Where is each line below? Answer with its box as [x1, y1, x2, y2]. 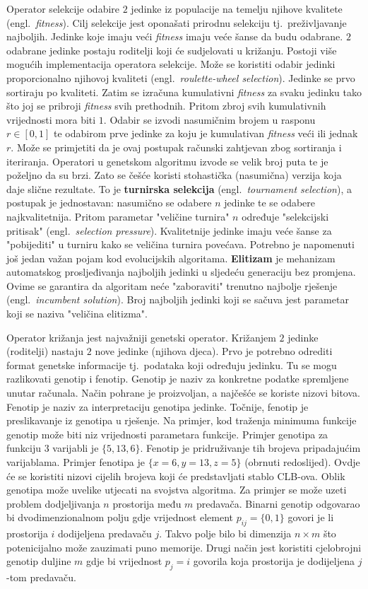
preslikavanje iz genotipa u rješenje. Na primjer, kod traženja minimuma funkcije [6, 413, 357, 428]
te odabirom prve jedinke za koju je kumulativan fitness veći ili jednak [53, 126, 358, 141]
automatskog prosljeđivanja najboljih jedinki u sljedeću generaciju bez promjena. [6, 264, 356, 279]
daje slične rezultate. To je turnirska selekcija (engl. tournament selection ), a [6, 181, 352, 196]
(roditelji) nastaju [6, 344, 84, 358]
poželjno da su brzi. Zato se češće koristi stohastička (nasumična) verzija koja [6, 168, 342, 182]
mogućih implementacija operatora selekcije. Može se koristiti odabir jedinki [6, 57, 336, 71]
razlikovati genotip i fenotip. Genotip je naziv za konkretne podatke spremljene [6, 371, 349, 386]
